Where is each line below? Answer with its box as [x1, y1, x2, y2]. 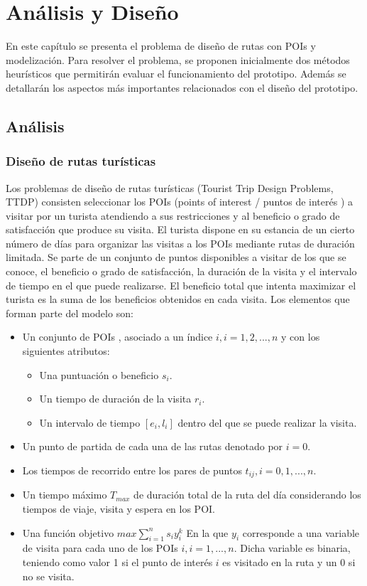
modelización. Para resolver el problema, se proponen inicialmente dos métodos [6, 52, 350, 67]
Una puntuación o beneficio [39, 367, 159, 382]
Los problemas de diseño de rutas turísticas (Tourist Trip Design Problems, [6, 180, 334, 195]
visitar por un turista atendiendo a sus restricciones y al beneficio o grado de [6, 208, 340, 223]
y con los [281, 329, 320, 344]
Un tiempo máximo [22, 487, 107, 502]
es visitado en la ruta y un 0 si [222, 555, 356, 570]
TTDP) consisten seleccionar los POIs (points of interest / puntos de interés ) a [6, 194, 354, 209]
